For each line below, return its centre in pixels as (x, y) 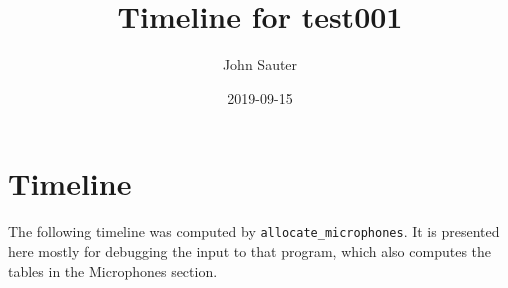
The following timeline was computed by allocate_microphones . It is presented (254, 231)
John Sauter (260, 64)
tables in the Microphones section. (113, 270)
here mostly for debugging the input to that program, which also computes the (250, 250)
